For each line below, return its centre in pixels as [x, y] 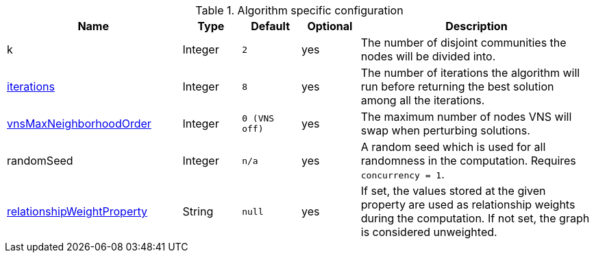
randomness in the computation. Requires [468, 161]
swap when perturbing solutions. [445, 130]
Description [477, 26]
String [198, 211]
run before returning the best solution [457, 86]
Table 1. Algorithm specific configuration [299, 10]
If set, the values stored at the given [453, 191]
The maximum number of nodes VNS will [466, 117]
